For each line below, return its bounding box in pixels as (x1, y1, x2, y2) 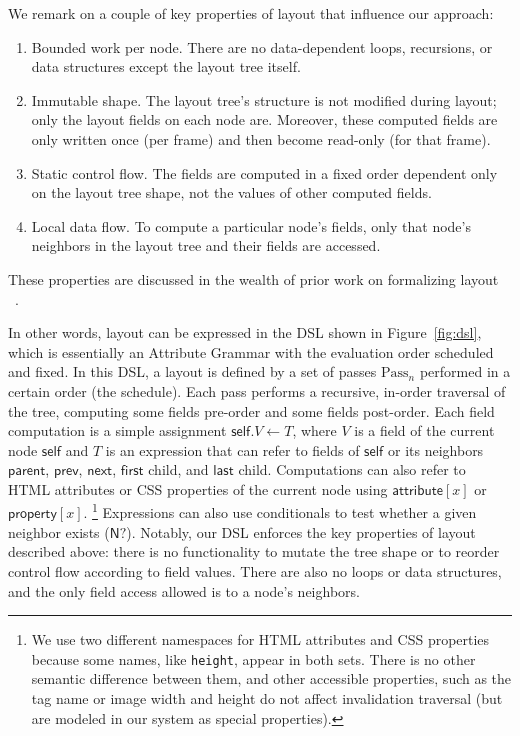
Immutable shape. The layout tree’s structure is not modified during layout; (31, 89, 497, 110)
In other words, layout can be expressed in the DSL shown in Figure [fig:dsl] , (8, 322, 482, 343)
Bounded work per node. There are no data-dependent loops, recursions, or (31, 36, 493, 57)
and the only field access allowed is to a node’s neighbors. (8, 580, 360, 601)
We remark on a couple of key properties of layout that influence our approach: (8, 3, 494, 23)
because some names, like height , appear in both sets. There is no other (31, 648, 476, 669)
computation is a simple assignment (8, 420, 227, 441)
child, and (148, 459, 209, 480)
